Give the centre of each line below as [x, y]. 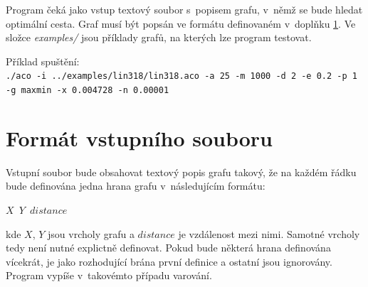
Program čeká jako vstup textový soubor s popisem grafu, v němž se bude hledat [184, 9]
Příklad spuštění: [43, 61]
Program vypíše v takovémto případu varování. [109, 275]
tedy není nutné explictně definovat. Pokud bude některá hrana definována [168, 248]
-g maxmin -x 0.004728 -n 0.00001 [88, 91]
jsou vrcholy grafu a [91, 233]
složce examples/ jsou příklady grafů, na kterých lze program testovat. [159, 37]
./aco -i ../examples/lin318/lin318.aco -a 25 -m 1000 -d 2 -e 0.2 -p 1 [182, 76]
